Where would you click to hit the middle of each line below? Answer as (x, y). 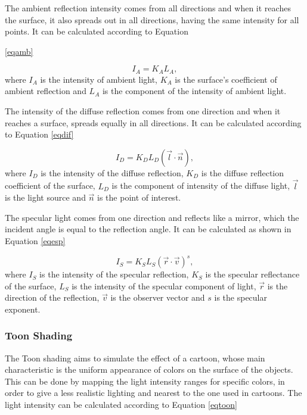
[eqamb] (19, 51)
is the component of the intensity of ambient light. (194, 91)
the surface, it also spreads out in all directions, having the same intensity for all (152, 19)
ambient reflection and (46, 91)
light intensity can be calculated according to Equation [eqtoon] (121, 405)
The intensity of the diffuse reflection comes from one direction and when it (143, 111)
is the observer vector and (158, 297)
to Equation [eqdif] (39, 134)
